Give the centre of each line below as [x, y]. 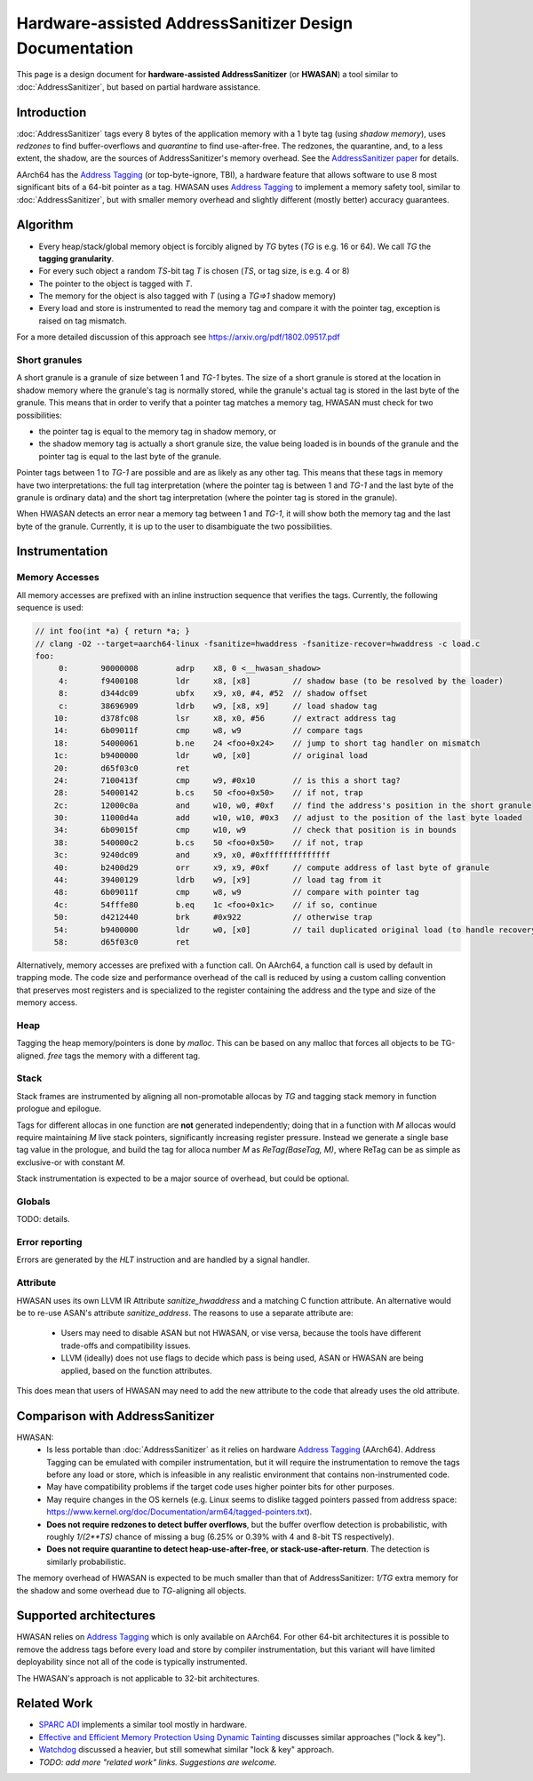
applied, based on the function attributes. [136, 1370]
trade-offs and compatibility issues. [126, 1346]
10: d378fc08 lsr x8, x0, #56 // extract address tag [225, 718]
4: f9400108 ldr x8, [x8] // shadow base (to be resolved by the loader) [281, 681]
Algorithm [45, 225]
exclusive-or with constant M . [71, 1162]
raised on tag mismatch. [83, 321]
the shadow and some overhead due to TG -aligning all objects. [131, 1590]
